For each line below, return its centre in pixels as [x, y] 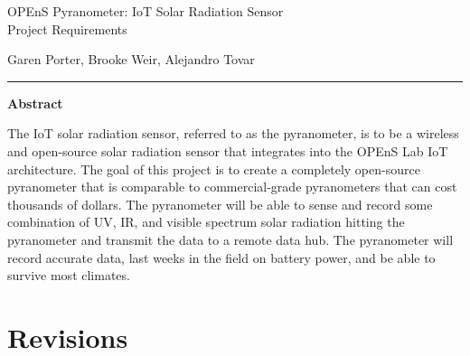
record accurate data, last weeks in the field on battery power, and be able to [221, 257]
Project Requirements [67, 28]
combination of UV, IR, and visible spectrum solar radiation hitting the [206, 222]
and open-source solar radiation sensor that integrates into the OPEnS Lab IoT [228, 150]
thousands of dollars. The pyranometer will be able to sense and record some [220, 204]
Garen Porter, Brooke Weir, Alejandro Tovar [131, 59]
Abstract [35, 103]
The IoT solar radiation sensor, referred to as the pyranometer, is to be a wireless [233, 133]
